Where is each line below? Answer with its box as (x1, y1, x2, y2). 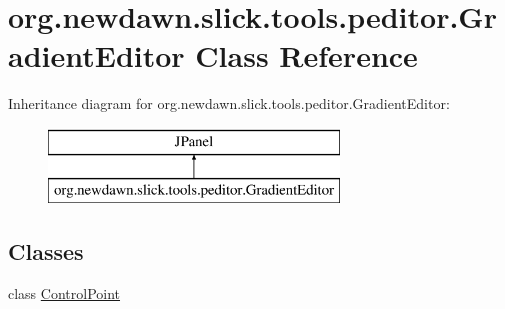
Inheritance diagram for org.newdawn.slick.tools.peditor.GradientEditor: (8, 93, 450, 114)
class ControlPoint (8, 283, 121, 304)
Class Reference (195, 35, 418, 76)
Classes (8, 236, 84, 267)
